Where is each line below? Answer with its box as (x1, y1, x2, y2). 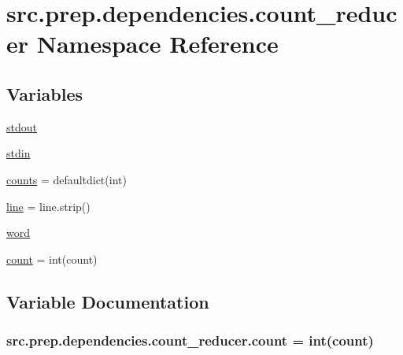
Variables (6, 81, 83, 105)
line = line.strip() (6, 198, 91, 214)
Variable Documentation (6, 289, 209, 313)
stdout (6, 118, 37, 135)
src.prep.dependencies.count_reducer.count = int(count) (6, 331, 374, 350)
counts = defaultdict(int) (6, 171, 127, 187)
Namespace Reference (36, 28, 279, 60)
